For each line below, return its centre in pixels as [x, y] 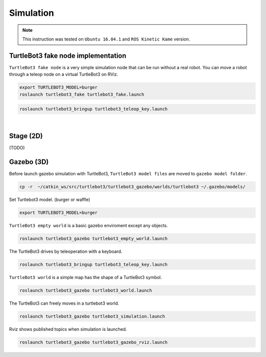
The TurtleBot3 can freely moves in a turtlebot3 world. [64, 303]
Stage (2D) [26, 136]
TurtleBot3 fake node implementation [68, 56]
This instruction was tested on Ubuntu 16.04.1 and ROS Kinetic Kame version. [106, 39]
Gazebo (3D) [29, 162]
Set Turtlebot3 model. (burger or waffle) [50, 199]
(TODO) [17, 148]
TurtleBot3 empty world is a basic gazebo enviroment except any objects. [88, 225]
